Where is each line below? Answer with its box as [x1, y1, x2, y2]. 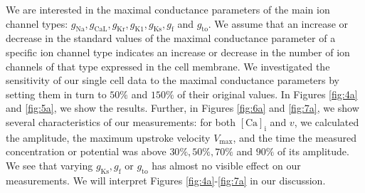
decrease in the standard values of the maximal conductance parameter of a [6, 31, 336, 46]
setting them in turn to [6, 86, 107, 101]
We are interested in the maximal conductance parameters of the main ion [6, 2, 330, 16]
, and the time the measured [233, 130, 356, 145]
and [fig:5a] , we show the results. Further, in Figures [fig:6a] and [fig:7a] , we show [6, 100, 359, 115]
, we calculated [294, 114, 359, 129]
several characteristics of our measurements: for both [6, 114, 236, 129]
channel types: [6, 16, 68, 31]
